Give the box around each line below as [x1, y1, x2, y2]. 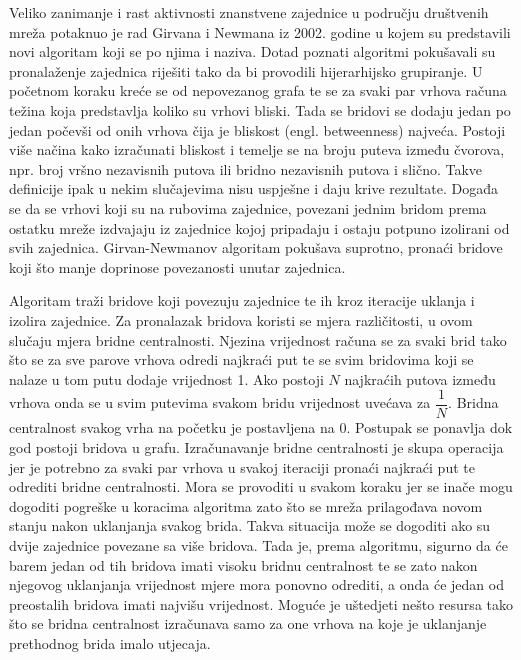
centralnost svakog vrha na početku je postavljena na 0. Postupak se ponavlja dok [9, 417, 513, 438]
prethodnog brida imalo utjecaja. [9, 632, 211, 653]
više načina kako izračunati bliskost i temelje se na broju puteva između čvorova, [9, 139, 505, 160]
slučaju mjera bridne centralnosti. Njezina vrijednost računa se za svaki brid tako [9, 329, 507, 350]
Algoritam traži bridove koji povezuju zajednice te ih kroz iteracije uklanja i [9, 290, 475, 311]
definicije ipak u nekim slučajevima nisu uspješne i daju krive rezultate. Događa [9, 178, 499, 199]
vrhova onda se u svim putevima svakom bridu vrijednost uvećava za [9, 392, 431, 413]
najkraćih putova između [344, 368, 496, 389]
